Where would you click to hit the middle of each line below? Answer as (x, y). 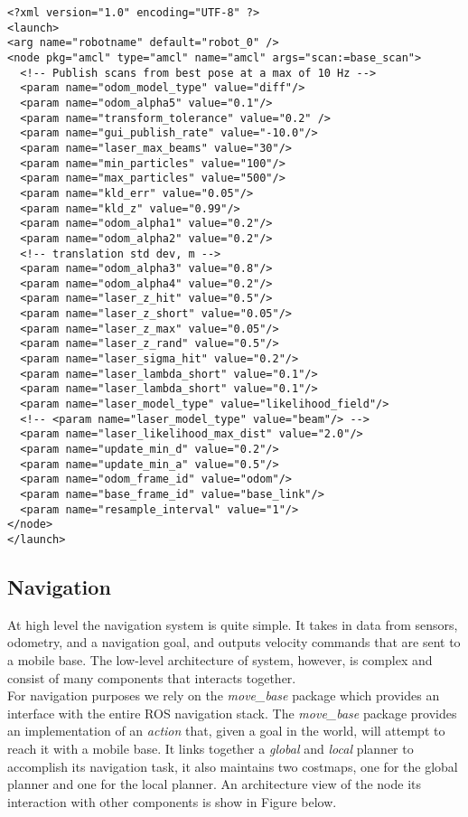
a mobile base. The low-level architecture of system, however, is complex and (220, 660)
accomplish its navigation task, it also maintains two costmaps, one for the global (233, 766)
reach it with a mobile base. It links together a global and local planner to (211, 748)
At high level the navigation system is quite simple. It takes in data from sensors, (233, 624)
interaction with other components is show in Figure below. (172, 801)
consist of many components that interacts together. (152, 677)
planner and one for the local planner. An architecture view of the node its (215, 784)
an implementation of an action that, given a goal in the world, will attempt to (226, 731)
